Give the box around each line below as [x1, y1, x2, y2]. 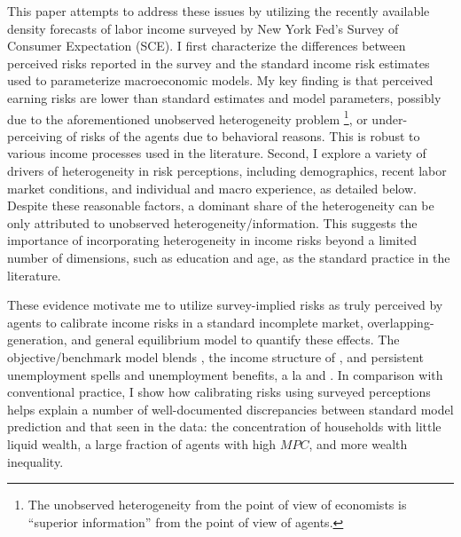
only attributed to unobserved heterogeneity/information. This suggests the [7, 213, 418, 232]
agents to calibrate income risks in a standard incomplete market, [7, 312, 363, 331]
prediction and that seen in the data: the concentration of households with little [7, 417, 441, 436]
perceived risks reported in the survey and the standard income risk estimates [7, 53, 430, 72]
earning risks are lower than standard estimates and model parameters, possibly [7, 88, 441, 107]
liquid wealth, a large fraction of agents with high [7, 434, 277, 453]
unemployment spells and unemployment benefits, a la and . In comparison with [7, 365, 443, 383]
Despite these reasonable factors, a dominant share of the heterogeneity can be [7, 196, 434, 215]
